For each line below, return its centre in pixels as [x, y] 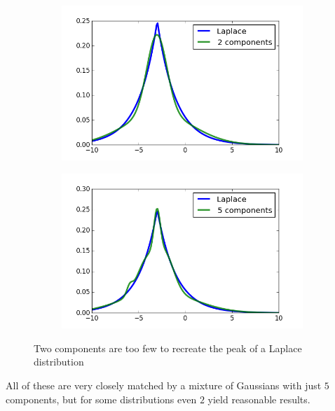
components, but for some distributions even [101, 399]
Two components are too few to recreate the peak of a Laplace [168, 348]
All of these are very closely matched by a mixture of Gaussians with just [164, 385]
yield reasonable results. [259, 399]
